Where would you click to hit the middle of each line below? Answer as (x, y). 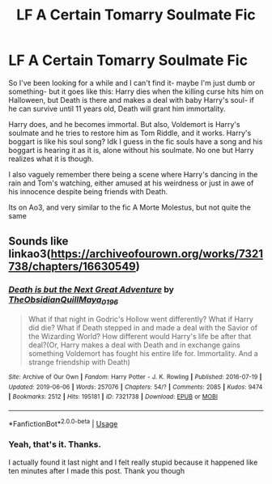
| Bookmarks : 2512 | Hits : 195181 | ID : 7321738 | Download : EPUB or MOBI (113, 397)
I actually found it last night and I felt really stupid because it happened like (133, 462)
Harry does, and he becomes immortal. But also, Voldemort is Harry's (124, 124)
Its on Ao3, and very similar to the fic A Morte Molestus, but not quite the (130, 207)
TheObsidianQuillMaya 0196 (64, 300)
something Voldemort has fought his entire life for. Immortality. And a (143, 353)
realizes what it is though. (51, 159)
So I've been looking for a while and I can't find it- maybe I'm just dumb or (132, 83)
